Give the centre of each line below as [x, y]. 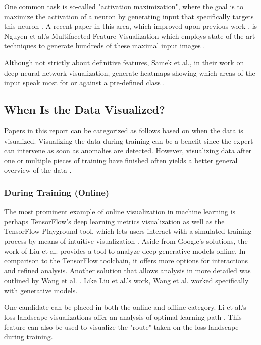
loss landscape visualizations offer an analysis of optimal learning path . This [123, 317]
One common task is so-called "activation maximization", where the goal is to [124, 6]
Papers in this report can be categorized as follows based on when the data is [124, 130]
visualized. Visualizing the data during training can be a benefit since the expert [129, 140]
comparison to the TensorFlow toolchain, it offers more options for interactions [126, 261]
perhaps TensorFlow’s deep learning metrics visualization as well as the [114, 221]
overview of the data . [38, 170]
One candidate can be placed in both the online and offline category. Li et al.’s [125, 307]
